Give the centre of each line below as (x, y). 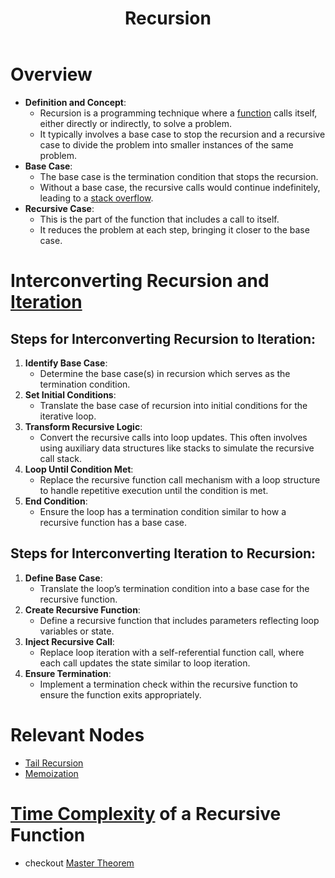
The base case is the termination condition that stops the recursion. (179, 176)
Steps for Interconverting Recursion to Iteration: (163, 338)
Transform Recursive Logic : (83, 426)
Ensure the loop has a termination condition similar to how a (163, 511)
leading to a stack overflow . (96, 198)
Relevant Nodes (77, 734)
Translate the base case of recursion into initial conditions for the (173, 405)
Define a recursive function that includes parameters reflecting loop (179, 620)
